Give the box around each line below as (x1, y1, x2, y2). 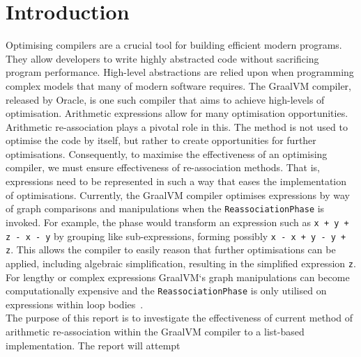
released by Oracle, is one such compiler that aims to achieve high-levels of (6, 92, 325, 106)
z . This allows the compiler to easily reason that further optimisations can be (6, 242, 336, 257)
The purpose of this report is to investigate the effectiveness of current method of (6, 310, 353, 325)
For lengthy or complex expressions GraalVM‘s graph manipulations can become (6, 269, 350, 284)
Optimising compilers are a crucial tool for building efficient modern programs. (6, 38, 342, 52)
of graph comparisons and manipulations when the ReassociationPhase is (6, 201, 325, 216)
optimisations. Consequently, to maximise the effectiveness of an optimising (6, 146, 328, 161)
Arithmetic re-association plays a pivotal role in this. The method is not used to (6, 119, 348, 134)
